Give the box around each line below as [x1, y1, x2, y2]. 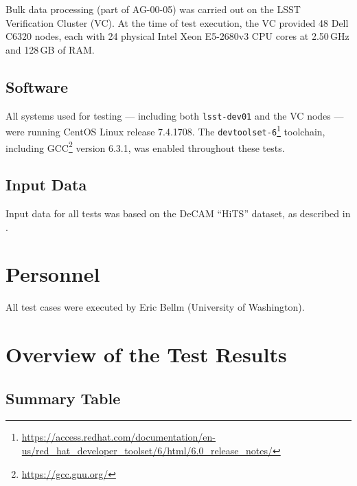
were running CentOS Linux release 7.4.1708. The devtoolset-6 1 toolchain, [5, 122, 325, 138]
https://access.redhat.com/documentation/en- [21, 430, 216, 444]
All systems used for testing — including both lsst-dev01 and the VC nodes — [5, 108, 344, 122]
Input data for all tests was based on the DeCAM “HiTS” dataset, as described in [5, 206, 351, 220]
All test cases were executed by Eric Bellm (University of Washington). [5, 300, 305, 314]
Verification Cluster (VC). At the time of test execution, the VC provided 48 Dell [5, 15, 349, 30]
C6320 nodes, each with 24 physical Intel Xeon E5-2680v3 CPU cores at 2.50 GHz [5, 29, 349, 43]
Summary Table [5, 387, 121, 408]
